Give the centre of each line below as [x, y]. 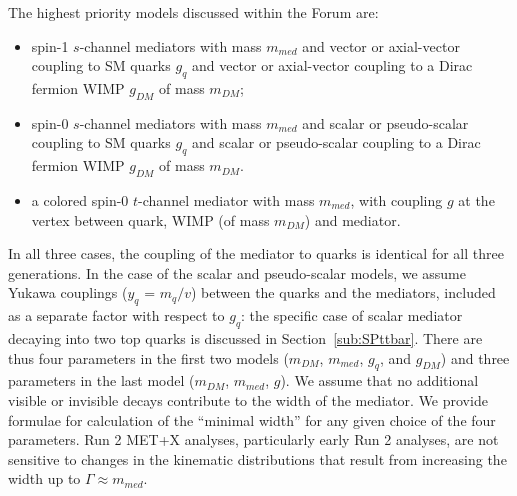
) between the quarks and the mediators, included [343, 292]
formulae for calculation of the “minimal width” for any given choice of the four [252, 419]
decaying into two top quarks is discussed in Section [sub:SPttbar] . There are [245, 337]
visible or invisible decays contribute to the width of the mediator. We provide [248, 399]
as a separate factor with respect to [116, 315]
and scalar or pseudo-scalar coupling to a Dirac [336, 142]
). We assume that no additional [379, 380]
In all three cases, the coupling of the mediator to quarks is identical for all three [256, 253]
